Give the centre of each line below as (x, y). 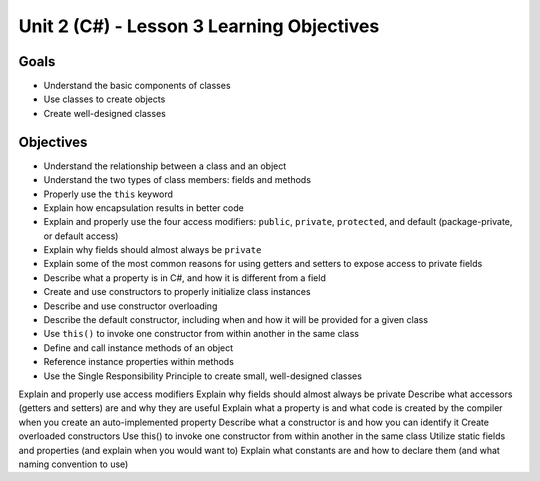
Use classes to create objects (104, 99)
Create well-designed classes (105, 113)
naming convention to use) (73, 464)
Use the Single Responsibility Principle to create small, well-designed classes (202, 376)
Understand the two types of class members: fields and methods (177, 180)
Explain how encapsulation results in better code (143, 207)
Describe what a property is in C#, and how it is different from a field (185, 277)
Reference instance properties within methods (139, 362)
